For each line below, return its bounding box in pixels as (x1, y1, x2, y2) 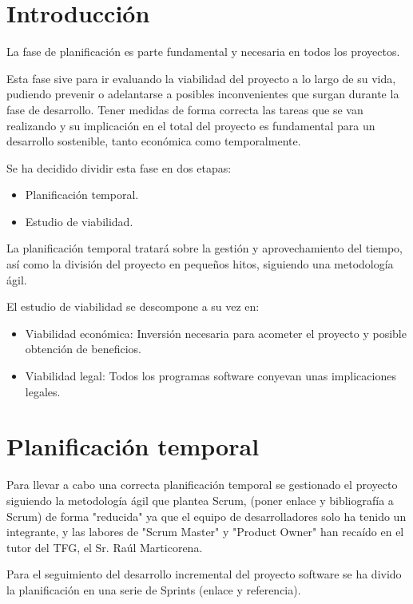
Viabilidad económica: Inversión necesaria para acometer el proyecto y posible (25, 324, 407, 341)
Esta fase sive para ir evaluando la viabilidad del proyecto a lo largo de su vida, (6, 70, 396, 86)
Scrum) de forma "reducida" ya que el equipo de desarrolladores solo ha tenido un (6, 507, 407, 524)
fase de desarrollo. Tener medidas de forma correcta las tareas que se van (6, 101, 363, 117)
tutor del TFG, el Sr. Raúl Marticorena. (6, 538, 203, 555)
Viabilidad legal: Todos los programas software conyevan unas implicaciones (25, 368, 396, 384)
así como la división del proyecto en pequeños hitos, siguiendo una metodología (6, 256, 394, 272)
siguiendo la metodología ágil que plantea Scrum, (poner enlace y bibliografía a (6, 491, 394, 508)
